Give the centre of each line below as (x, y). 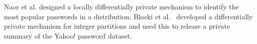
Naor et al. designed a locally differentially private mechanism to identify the (122, 6)
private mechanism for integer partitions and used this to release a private (117, 26)
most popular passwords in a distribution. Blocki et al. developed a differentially (128, 16)
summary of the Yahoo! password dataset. (68, 35)
